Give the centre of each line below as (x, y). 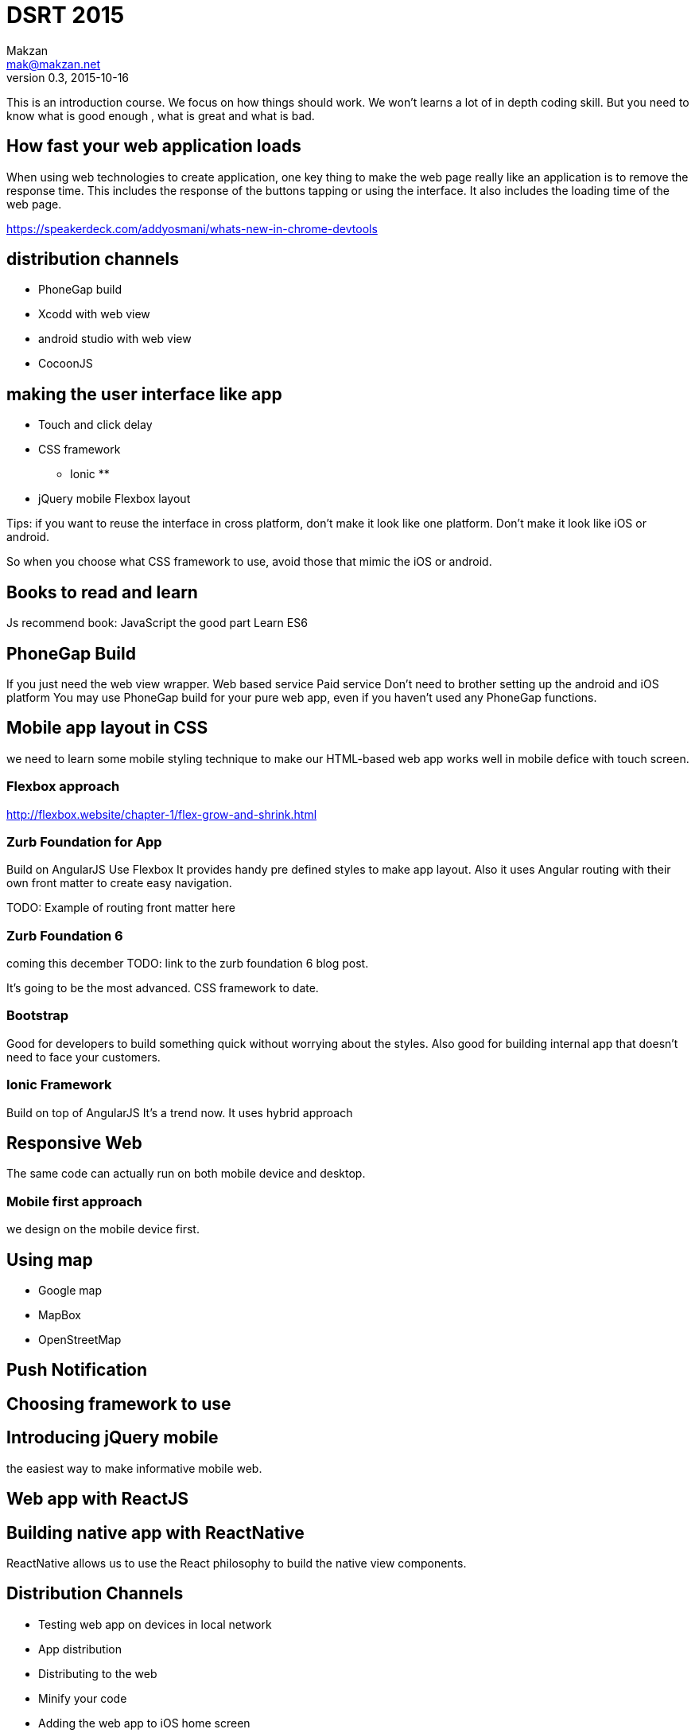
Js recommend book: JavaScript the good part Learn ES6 (157, 623)
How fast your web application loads (154, 146)
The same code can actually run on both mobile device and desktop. (186, 1174)
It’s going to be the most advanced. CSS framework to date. (163, 988)
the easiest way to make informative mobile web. (134, 1468)
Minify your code (83, 1698)
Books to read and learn (102, 592)
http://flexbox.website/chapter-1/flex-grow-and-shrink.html (162, 814)
